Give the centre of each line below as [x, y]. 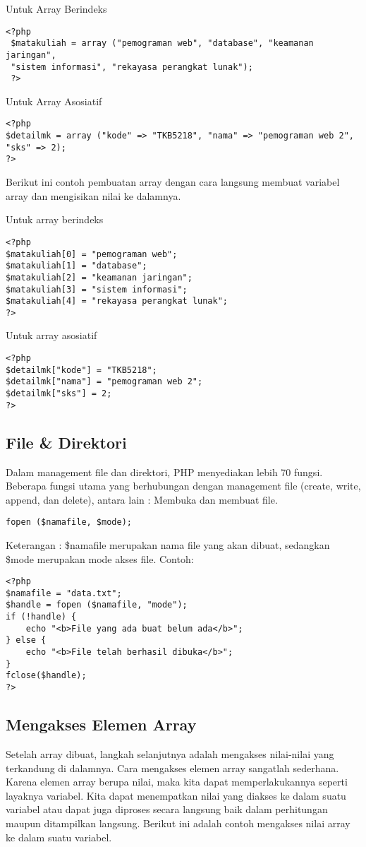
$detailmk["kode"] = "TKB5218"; [81, 370]
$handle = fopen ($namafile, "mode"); [97, 605]
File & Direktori [66, 442]
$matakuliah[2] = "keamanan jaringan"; [99, 277]
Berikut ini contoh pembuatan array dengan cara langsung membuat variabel [173, 182]
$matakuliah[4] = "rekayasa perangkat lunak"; [117, 301]
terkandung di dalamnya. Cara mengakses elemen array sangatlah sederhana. [172, 768]
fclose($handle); [46, 676]
